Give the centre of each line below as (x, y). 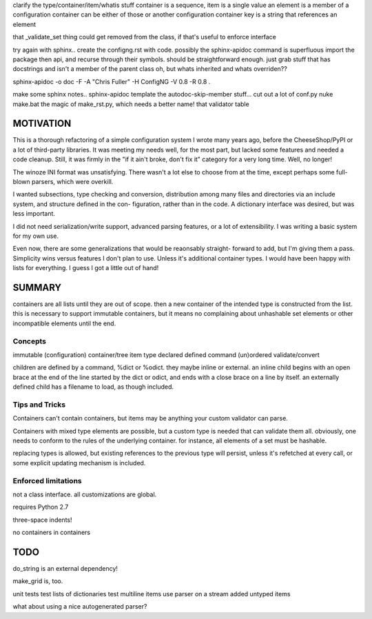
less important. (34, 214)
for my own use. (35, 236)
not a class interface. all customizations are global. (85, 494)
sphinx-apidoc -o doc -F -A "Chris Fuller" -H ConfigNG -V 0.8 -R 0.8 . (112, 81)
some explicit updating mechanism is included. (79, 463)
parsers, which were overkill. (72, 181)
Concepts (30, 341)
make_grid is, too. (38, 581)
